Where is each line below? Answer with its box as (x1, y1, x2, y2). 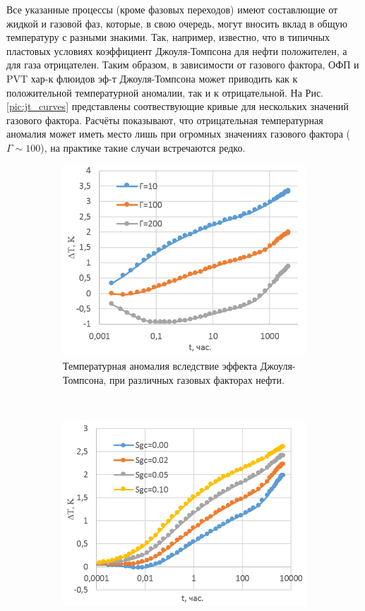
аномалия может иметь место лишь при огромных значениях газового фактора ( (6, 126, 351, 141)
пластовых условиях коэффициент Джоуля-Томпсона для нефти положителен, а (6, 43, 347, 58)
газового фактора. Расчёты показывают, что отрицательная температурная (6, 112, 323, 127)
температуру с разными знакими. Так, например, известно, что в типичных (6, 30, 330, 44)
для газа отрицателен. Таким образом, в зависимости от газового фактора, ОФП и (6, 57, 359, 72)
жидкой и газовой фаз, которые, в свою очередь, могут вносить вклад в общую (6, 16, 347, 30)
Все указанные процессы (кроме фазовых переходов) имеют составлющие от (6, 2, 338, 16)
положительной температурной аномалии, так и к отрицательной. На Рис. (6, 85, 323, 99)
